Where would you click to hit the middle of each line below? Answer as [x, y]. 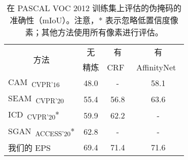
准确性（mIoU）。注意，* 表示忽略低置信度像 [94, 20]
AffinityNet [156, 67]
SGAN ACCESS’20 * [42, 131]
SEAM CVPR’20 [36, 99]
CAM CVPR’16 [34, 83]
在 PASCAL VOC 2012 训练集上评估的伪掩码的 [94, 8]
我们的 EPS [30, 147]
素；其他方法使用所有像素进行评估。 [94, 32]
